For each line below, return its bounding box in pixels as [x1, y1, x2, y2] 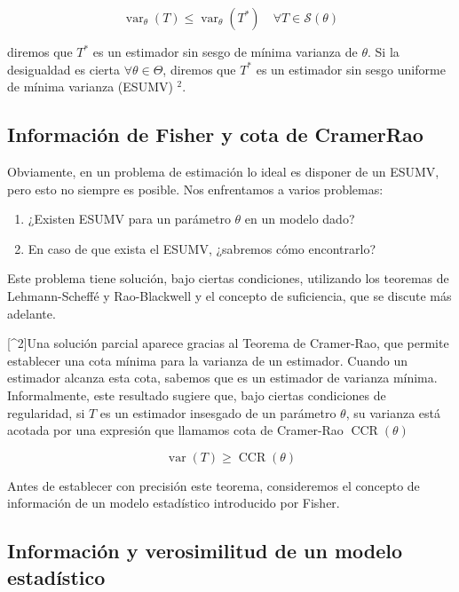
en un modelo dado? [244, 209, 355, 228]
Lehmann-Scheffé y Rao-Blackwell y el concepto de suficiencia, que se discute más [7, 286, 452, 304]
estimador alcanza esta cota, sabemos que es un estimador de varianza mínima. [7, 368, 438, 387]
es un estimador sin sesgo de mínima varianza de [92, 43, 358, 60]
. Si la [367, 43, 400, 60]
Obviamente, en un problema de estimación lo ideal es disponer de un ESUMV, [7, 162, 439, 180]
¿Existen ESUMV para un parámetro [28, 209, 231, 228]
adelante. [7, 304, 56, 322]
